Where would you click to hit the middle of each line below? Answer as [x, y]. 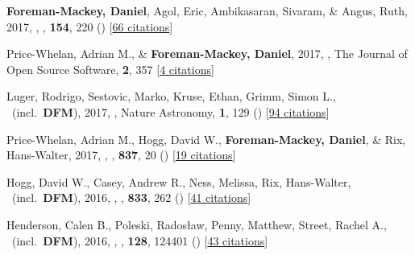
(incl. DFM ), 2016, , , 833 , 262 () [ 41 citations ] [131, 197]
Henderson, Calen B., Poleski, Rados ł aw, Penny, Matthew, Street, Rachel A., [197, 224]
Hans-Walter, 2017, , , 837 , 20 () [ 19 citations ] [121, 155]
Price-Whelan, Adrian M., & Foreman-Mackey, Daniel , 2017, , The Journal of [207, 53]
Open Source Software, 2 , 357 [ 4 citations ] [110, 69]
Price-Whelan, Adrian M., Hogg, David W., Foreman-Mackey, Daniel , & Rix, [206, 139]
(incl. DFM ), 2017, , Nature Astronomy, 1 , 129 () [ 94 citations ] [170, 111]
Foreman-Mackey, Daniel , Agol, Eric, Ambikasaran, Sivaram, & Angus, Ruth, [207, 10]
